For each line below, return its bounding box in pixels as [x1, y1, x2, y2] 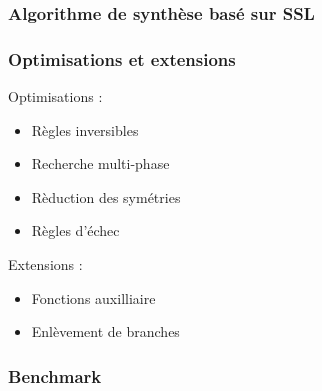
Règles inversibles [31, 119, 139, 140]
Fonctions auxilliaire [31, 287, 156, 308]
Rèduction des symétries [31, 186, 181, 207]
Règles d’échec [31, 220, 120, 241]
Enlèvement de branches [31, 321, 180, 342]
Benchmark [8, 363, 102, 388]
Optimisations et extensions [8, 46, 236, 71]
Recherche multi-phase [31, 153, 170, 174]
